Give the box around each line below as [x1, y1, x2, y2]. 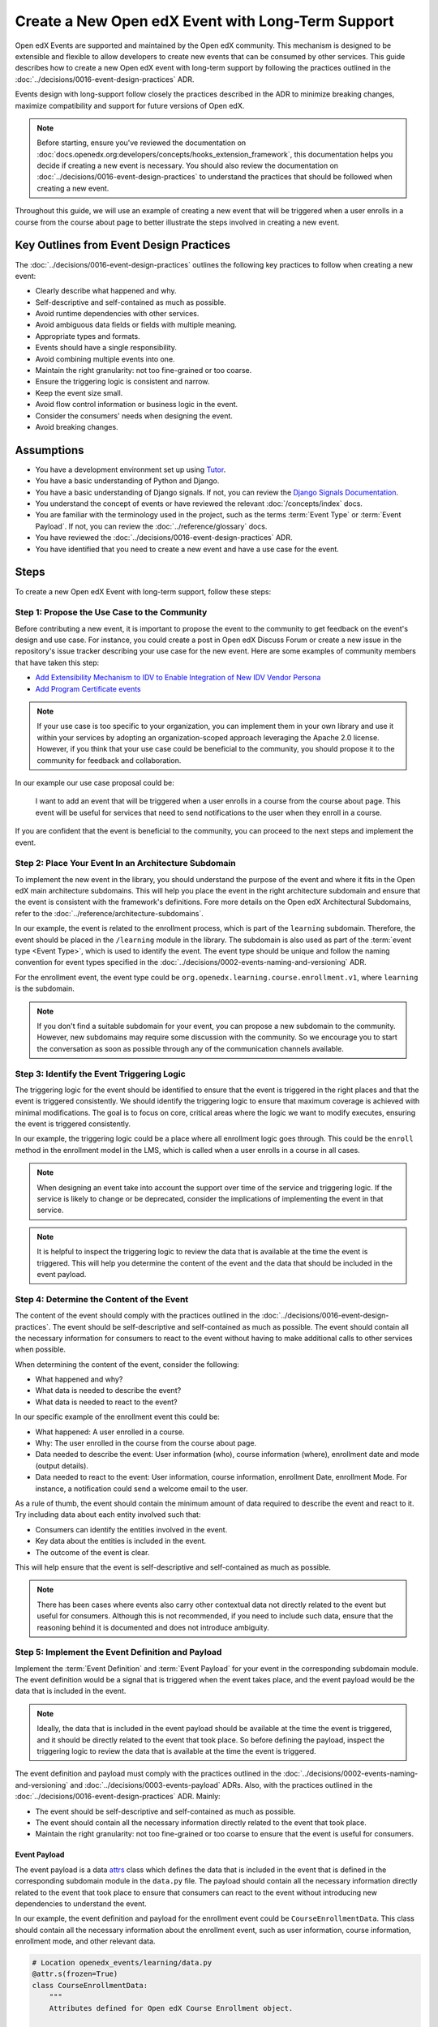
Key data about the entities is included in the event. [35, 1536, 207, 1546]
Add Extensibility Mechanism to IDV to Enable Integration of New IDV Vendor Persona [35, 673, 321, 683]
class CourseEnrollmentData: [32, 1981, 148, 1990]
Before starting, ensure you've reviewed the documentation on [36, 138, 247, 148]
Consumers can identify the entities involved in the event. [35, 1524, 228, 1534]
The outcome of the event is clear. [35, 1547, 150, 1557]
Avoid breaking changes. [35, 422, 118, 431]
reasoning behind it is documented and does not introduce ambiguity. [36, 1622, 269, 1632]
